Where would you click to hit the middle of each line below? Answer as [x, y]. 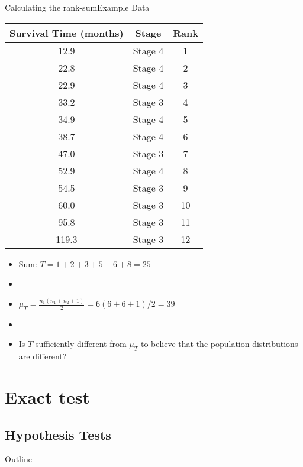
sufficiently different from [81, 344]
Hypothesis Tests [58, 434]
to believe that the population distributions [219, 344]
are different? [43, 356]
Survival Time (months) [67, 33]
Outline [18, 459]
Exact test [47, 397]
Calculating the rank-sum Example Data [77, 7]
